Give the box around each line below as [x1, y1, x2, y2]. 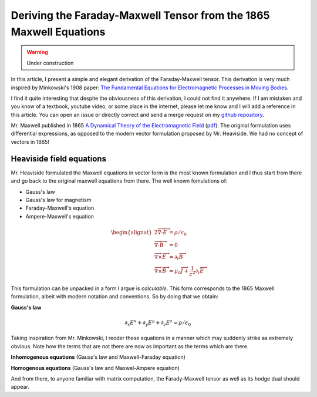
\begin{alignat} [110, 229, 153, 235]
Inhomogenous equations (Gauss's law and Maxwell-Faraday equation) [11, 354, 186, 361]
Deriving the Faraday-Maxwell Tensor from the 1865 [11, 9, 270, 22]
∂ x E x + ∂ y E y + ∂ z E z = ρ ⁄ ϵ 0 [124, 318, 191, 327]
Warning [26, 49, 48, 56]
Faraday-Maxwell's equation [25, 204, 95, 211]
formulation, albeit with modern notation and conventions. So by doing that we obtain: [11, 293, 218, 300]
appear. [11, 383, 29, 391]
